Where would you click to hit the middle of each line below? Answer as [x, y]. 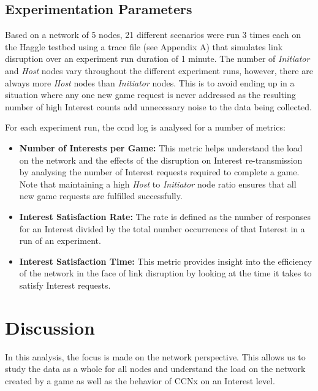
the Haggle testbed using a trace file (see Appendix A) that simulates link [144, 46]
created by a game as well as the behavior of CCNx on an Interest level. [140, 380]
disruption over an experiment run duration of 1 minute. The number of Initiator [157, 59]
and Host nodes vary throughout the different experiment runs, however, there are [159, 70]
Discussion [50, 327]
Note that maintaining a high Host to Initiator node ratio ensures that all [158, 184]
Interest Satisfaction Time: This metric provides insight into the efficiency [166, 261]
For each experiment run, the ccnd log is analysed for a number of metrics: [145, 127]
